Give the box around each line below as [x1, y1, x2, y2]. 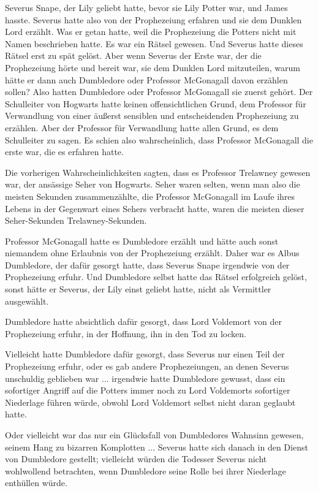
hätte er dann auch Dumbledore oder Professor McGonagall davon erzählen [5, 73, 288, 86]
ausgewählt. [5, 294, 49, 307]
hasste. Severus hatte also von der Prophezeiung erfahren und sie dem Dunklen [5, 13, 302, 26]
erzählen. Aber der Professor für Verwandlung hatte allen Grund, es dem [5, 121, 279, 134]
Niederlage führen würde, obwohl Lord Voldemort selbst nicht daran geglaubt [5, 395, 296, 408]
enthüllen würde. [5, 476, 67, 489]
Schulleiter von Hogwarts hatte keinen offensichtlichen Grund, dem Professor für [5, 97, 306, 110]
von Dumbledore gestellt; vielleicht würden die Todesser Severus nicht [5, 452, 267, 465]
